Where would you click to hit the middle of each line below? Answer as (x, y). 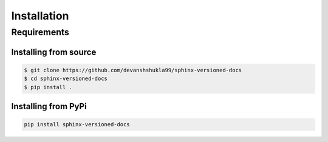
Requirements (40, 32)
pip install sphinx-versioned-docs (77, 125)
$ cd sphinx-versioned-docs (66, 79)
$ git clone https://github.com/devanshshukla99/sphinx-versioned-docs (133, 70)
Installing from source (54, 52)
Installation (40, 16)
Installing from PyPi (49, 106)
